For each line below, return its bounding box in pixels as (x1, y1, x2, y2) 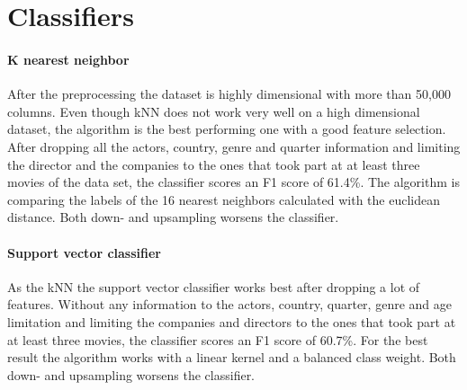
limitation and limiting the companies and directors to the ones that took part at (7, 312, 456, 331)
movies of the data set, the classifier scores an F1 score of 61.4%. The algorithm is (7, 173, 460, 191)
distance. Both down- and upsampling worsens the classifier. (7, 208, 339, 226)
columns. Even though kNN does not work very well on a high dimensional (7, 102, 420, 120)
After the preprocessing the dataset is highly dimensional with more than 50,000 (7, 84, 451, 103)
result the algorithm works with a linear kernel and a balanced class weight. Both (7, 348, 456, 367)
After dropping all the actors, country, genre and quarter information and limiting (7, 137, 461, 155)
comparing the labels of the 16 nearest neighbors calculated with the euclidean (7, 190, 441, 208)
